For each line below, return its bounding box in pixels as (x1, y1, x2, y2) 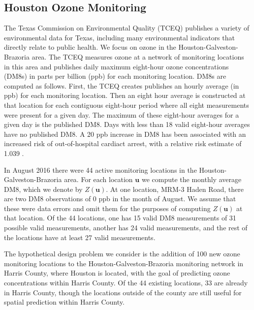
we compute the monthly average (141, 174, 242, 185)
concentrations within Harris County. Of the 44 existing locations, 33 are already (4, 278, 248, 288)
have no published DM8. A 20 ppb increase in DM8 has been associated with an (4, 128, 246, 139)
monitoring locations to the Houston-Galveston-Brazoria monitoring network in (4, 258, 244, 268)
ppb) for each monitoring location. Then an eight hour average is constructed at (4, 90, 246, 100)
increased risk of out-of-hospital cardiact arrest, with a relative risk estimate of (4, 138, 242, 149)
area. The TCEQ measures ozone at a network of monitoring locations (32, 51, 244, 62)
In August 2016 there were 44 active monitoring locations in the (4, 164, 197, 175)
